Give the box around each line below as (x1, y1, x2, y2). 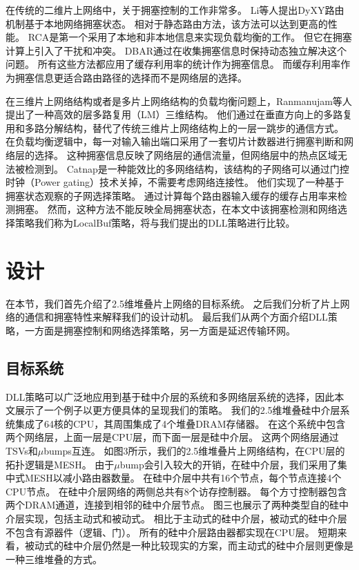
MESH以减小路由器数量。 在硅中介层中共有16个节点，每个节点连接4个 (24, 471, 342, 485)
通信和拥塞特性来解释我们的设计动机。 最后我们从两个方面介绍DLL (24, 310, 328, 324)
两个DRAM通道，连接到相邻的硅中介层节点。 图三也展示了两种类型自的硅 (6, 497, 339, 512)
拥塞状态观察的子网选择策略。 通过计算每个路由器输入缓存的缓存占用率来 (6, 188, 338, 202)
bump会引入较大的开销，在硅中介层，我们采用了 (119, 457, 338, 471)
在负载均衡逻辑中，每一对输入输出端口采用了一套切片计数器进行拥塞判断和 (6, 134, 344, 149)
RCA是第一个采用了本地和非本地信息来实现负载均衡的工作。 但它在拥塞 (28, 30, 352, 44)
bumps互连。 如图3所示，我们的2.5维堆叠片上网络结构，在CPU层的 (43, 443, 345, 457)
